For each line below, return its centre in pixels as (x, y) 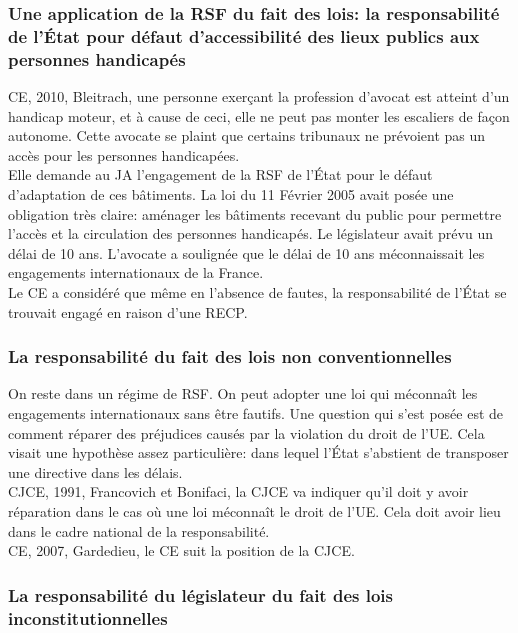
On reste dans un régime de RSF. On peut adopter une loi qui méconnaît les (243, 393)
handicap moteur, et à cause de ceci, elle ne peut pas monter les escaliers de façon (259, 115)
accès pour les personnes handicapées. (124, 154)
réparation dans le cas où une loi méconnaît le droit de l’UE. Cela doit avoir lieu (254, 510)
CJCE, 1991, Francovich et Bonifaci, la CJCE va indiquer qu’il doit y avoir (238, 491)
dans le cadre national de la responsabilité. (139, 530)
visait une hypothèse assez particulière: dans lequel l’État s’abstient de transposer (258, 452)
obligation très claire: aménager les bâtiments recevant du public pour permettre (255, 213)
